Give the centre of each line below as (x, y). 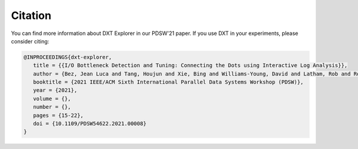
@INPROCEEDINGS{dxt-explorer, (68, 57)
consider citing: (30, 41)
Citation (31, 15)
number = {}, (52, 107)
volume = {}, (52, 99)
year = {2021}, (55, 90)
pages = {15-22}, (58, 115)
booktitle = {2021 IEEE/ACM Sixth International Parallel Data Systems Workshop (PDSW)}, (168, 82)
